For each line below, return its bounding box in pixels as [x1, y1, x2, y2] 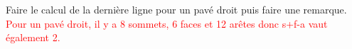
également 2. [6, 30, 60, 45]
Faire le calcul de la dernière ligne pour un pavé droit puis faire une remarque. [6, 2, 347, 16]
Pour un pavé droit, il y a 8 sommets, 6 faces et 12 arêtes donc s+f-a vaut [6, 16, 328, 31]
